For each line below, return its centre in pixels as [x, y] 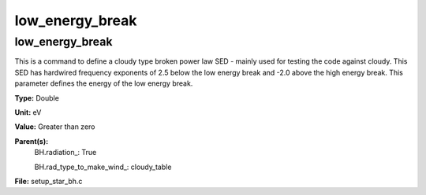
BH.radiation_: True [65, 153]
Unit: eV [28, 112]
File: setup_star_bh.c [49, 181]
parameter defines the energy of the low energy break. [104, 83]
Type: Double [37, 97]
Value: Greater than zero [55, 127]
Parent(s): [32, 141]
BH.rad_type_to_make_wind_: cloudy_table [103, 167]
